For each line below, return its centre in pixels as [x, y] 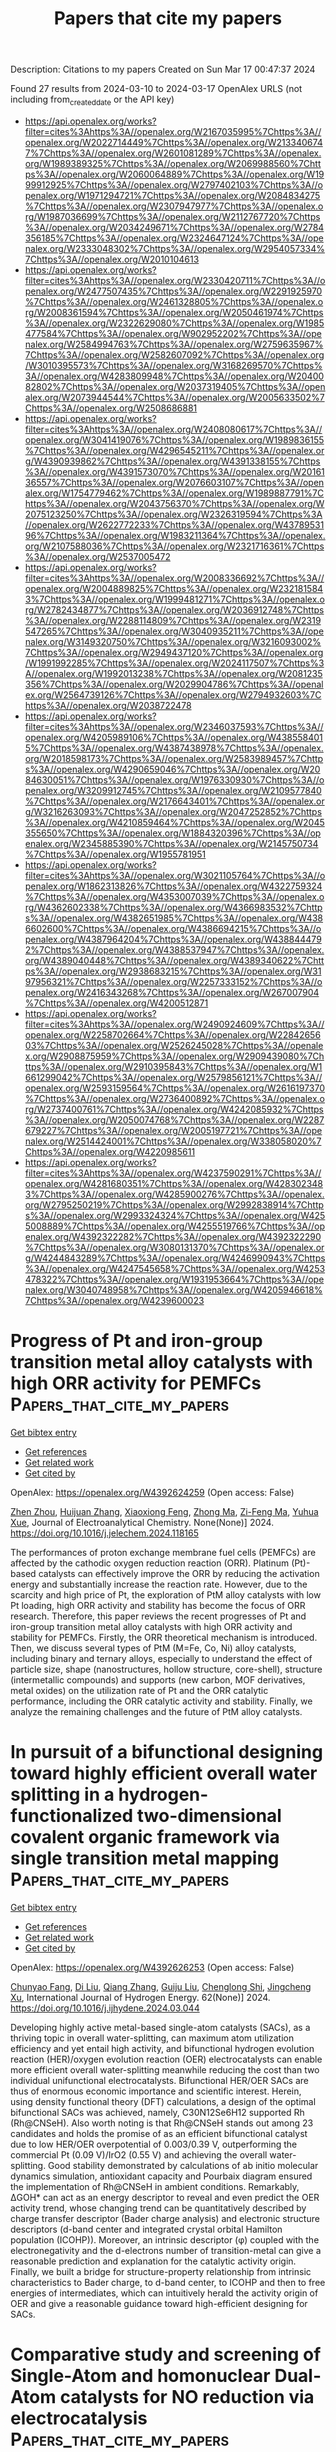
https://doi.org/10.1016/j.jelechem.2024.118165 [104, 1533]
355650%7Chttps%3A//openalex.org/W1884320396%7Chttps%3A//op [173, 833]
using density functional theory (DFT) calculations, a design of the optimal [163, 2101]
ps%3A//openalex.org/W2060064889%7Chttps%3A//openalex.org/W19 [174, 174]
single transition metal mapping [145, 1858]
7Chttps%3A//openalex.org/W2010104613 [112, 259]
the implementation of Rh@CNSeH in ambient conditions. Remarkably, [155, 2186]
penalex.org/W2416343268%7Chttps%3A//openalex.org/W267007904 [172, 992]
